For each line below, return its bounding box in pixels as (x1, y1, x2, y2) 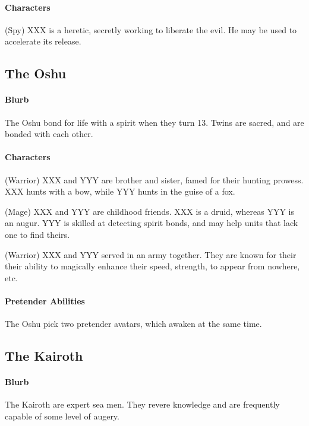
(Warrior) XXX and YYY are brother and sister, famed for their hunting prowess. (5, 173, 304, 186)
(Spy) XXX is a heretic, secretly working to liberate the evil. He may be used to (5, 23, 297, 36)
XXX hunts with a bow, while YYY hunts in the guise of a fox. (5, 185, 235, 198)
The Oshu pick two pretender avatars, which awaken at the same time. (5, 317, 262, 330)
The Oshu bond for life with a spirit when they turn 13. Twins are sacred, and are (5, 116, 304, 128)
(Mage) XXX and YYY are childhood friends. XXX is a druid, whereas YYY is (5, 205, 294, 217)
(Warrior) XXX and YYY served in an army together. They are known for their (5, 248, 297, 260)
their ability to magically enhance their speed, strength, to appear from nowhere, (5, 260, 300, 272)
